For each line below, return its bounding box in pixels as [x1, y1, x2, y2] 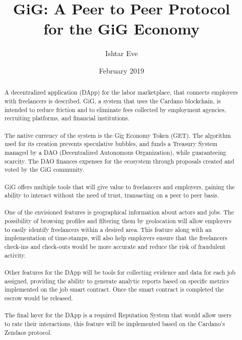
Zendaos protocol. [4, 328, 52, 336]
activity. [4, 250, 26, 259]
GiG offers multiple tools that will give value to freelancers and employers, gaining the [4, 182, 235, 191]
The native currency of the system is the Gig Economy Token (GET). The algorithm [4, 131, 231, 139]
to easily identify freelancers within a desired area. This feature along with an [4, 225, 212, 234]
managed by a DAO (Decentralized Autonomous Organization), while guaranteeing [4, 148, 226, 156]
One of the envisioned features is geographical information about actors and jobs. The [4, 208, 234, 217]
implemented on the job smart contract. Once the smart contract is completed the [4, 285, 224, 294]
